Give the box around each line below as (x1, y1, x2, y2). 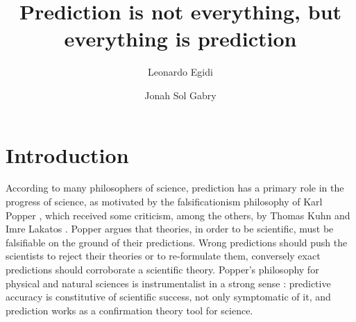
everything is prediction (64, 24, 297, 53)
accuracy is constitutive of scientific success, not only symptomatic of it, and (6, 289, 331, 304)
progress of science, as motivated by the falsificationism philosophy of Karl (6, 194, 323, 209)
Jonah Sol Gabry (144, 87, 217, 102)
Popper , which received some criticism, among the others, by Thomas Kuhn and (6, 207, 350, 222)
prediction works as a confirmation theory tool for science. (6, 303, 253, 317)
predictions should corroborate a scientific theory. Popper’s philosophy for (6, 262, 319, 276)
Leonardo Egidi (148, 65, 213, 79)
